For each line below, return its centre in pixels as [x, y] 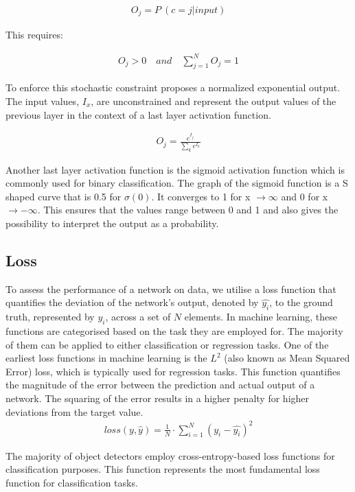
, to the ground [301, 302]
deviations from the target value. [75, 411]
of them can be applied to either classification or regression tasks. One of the [167, 344]
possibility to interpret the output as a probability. [112, 223]
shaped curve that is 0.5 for [64, 196]
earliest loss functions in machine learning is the [106, 358]
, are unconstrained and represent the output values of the [214, 101]
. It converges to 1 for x [201, 196]
